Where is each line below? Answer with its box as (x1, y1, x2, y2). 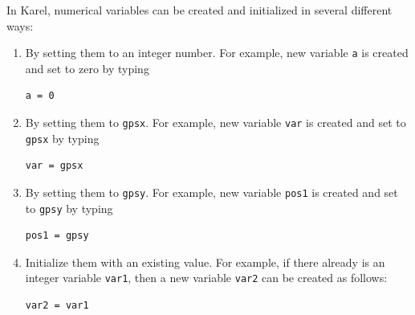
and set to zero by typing (25, 59, 149, 76)
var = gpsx (25, 160, 83, 172)
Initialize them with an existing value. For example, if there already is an (25, 253, 385, 270)
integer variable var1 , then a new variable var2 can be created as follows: (25, 269, 388, 286)
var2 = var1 (25, 300, 89, 312)
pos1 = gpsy (25, 230, 89, 242)
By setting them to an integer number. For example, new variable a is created (25, 44, 409, 61)
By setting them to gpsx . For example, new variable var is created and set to (25, 114, 406, 131)
